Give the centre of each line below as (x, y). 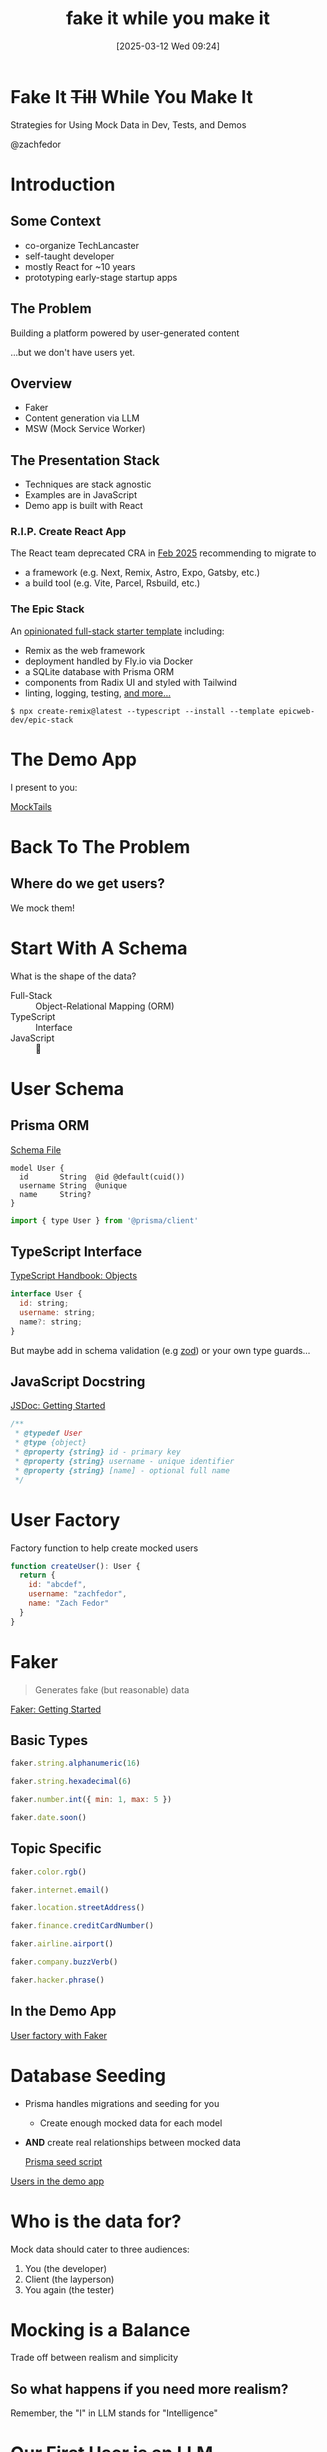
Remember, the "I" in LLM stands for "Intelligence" (114, 2413)
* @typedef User (48, 1433)
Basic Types (49, 1740)
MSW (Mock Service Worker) (85, 429)
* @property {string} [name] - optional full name (122, 1470)
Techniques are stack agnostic (88, 484)
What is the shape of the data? (73, 976)
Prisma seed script (63, 2161)
